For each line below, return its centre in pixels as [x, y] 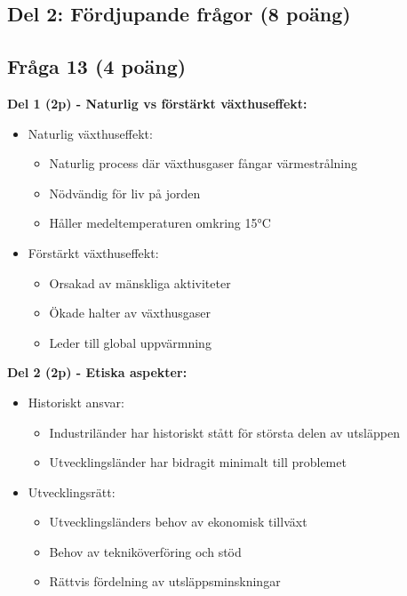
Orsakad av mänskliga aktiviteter [140, 282]
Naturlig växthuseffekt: [90, 133]
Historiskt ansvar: [76, 402]
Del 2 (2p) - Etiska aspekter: [97, 372]
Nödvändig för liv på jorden [125, 193]
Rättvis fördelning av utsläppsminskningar [165, 581]
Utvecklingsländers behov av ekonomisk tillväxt [178, 522]
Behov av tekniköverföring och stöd [145, 551]
